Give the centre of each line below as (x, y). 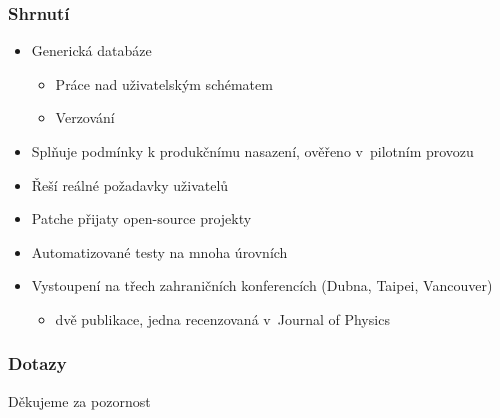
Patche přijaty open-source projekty (141, 218)
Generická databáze (91, 50)
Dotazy (37, 363)
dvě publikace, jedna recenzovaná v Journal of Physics (222, 318)
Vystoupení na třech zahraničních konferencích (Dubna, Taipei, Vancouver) (262, 285)
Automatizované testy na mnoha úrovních (159, 251)
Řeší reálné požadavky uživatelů (130, 184)
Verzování (85, 117)
